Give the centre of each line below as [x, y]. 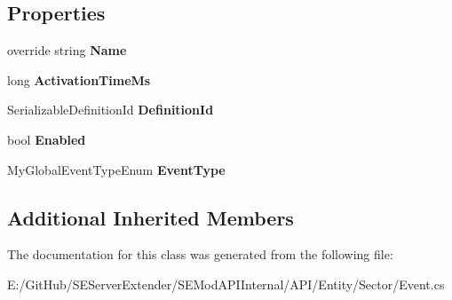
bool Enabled [47, 139]
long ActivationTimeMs [79, 79]
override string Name [67, 50]
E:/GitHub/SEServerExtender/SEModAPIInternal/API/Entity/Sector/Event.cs [226, 284]
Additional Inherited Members [151, 217]
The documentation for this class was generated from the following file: [200, 254]
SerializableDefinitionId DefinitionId [111, 110]
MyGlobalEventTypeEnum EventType [116, 169]
